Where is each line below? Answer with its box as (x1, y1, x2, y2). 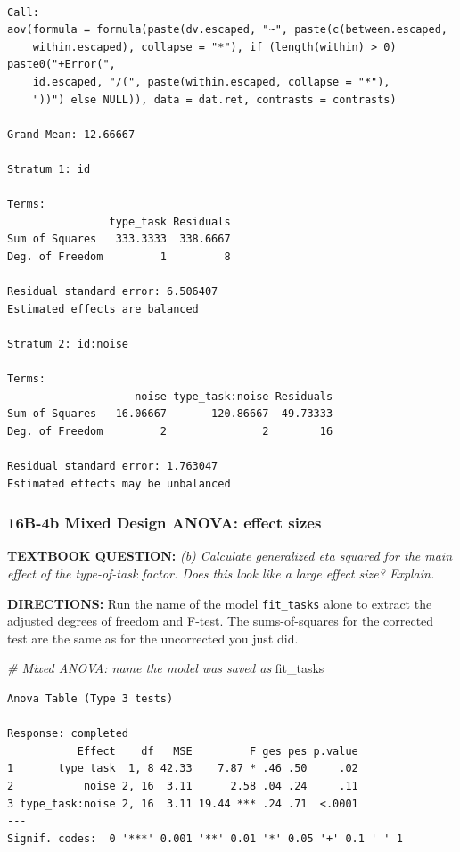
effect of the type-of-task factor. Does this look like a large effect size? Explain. (7, 564, 435, 583)
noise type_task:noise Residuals (135, 389, 333, 403)
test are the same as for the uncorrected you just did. (7, 628, 299, 647)
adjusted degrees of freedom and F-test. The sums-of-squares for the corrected (7, 611, 434, 630)
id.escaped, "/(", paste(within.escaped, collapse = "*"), (32, 75, 390, 88)
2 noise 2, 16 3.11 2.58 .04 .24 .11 (7, 780, 358, 793)
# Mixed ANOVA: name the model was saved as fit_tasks (7, 659, 324, 677)
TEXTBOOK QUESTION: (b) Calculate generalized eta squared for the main (7, 546, 453, 565)
